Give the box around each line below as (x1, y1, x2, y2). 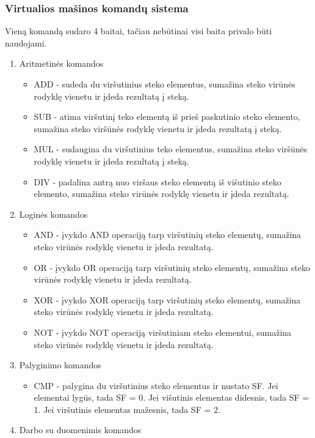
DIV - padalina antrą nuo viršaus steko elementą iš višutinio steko (34, 175, 281, 188)
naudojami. (5, 36, 47, 49)
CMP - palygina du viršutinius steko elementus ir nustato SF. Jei (34, 379, 278, 392)
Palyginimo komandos (19, 358, 101, 371)
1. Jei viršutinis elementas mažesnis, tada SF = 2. (34, 403, 220, 415)
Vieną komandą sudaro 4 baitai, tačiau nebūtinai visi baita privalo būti (5, 24, 272, 37)
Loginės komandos (19, 207, 88, 220)
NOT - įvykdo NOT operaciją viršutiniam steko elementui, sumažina (34, 325, 292, 338)
